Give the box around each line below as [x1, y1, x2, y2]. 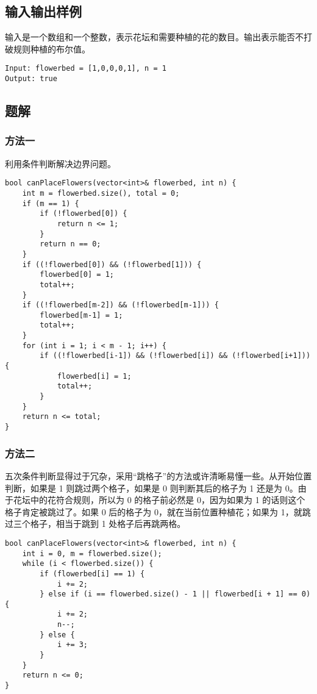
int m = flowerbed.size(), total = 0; [22, 188, 180, 198]
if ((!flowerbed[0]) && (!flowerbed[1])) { [22, 260, 202, 269]
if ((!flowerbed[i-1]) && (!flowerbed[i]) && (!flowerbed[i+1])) [40, 351, 311, 360]
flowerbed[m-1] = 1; [40, 310, 123, 320]
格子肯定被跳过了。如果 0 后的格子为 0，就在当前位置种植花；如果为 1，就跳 [5, 505, 311, 518]
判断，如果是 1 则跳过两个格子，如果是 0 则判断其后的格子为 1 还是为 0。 [5, 481, 298, 494]
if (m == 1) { [22, 199, 79, 208]
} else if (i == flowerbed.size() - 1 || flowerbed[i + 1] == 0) [40, 590, 311, 599]
